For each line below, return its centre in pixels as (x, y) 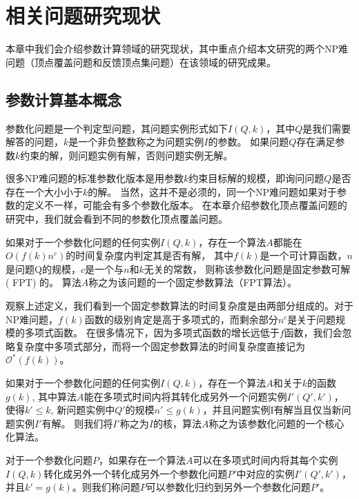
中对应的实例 (265, 473)
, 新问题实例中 (83, 410)
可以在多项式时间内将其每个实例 (265, 459)
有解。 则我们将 (77, 423)
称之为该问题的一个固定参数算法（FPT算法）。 (193, 282)
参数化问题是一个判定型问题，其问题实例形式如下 (117, 128)
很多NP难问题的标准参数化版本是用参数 (95, 178)
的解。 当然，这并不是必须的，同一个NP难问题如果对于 (212, 191)
